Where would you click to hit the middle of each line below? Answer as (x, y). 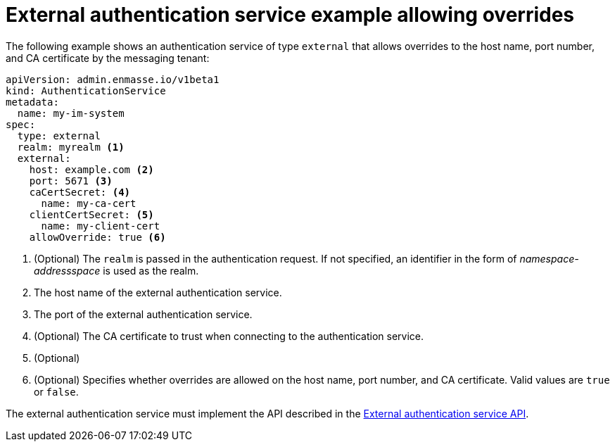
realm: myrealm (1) (71, 147)
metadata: (32, 102)
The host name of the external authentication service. (158, 292)
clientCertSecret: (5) (91, 214)
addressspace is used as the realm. (116, 270)
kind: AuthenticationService (86, 90)
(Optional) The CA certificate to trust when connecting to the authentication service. (229, 336)
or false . (56, 391)
